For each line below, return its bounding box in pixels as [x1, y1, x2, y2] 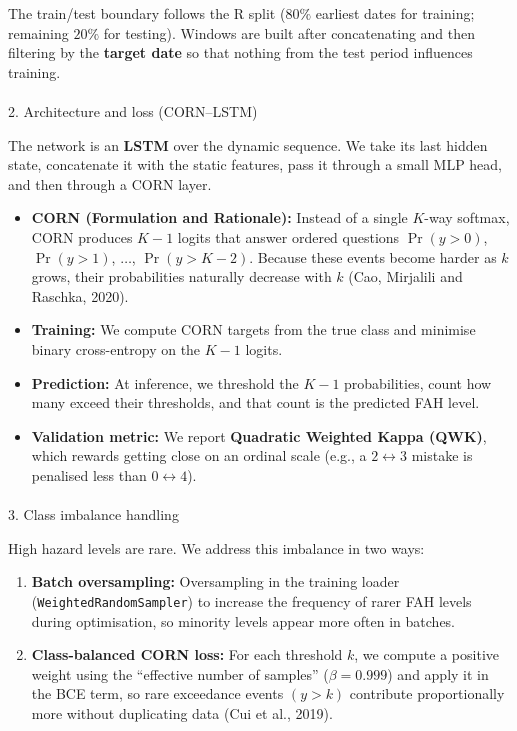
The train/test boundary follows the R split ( [8, 3, 286, 23]
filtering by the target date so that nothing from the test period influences [8, 42, 473, 63]
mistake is [411, 445, 473, 466]
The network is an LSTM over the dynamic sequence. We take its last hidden [8, 134, 488, 155]
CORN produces [31, 226, 133, 247]
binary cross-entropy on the [31, 338, 201, 359]
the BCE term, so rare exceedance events [31, 683, 284, 704]
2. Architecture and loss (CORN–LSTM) [8, 100, 258, 121]
